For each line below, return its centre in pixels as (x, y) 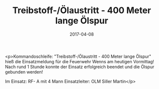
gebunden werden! (24, 72)
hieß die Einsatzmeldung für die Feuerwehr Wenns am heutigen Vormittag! (79, 61)
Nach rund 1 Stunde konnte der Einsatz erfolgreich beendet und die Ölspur (80, 67)
